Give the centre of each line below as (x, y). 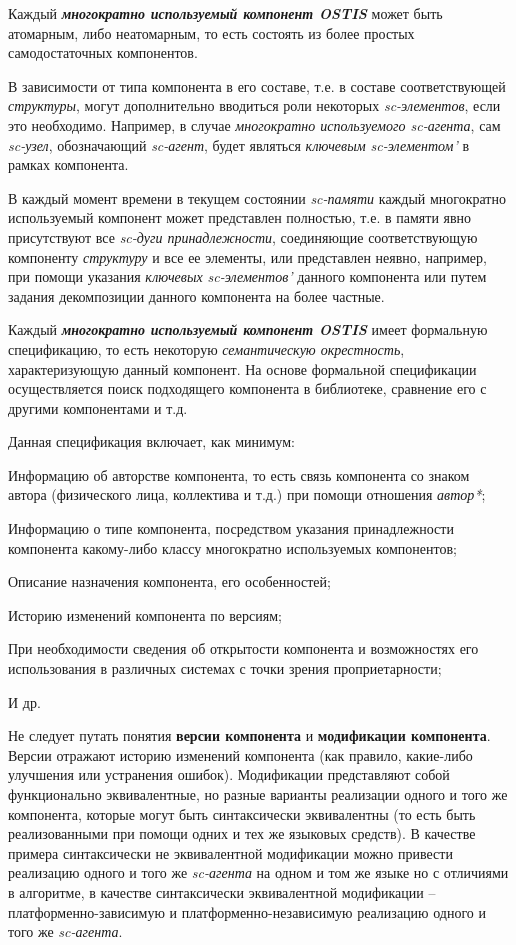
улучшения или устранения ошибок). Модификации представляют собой (229, 774)
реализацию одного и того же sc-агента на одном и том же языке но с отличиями (258, 872)
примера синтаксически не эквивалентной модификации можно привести (230, 852)
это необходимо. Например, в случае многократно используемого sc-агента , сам (254, 124)
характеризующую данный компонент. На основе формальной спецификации (242, 368)
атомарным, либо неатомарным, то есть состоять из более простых (211, 32)
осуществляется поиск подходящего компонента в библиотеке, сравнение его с (247, 388)
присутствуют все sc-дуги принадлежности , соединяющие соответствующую (243, 236)
